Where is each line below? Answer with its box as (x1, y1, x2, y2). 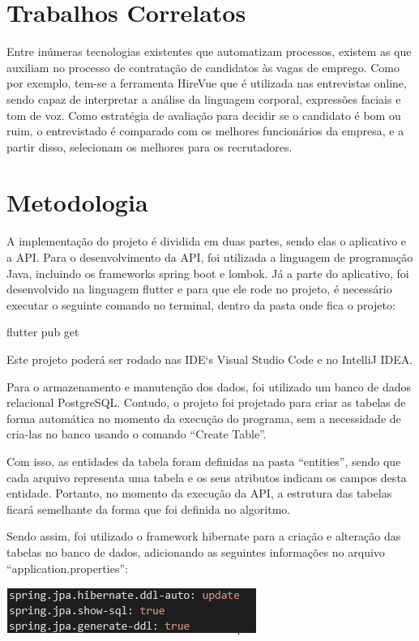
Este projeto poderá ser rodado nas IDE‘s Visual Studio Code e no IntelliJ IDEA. (6, 350, 413, 367)
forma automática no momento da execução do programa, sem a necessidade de (6, 409, 401, 426)
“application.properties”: (6, 559, 128, 576)
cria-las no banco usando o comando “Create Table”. (6, 425, 267, 442)
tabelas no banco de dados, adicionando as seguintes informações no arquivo (6, 543, 385, 560)
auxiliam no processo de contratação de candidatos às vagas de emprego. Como (6, 58, 400, 75)
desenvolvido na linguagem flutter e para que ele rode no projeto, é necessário (6, 280, 392, 297)
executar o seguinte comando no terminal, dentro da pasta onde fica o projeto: (6, 296, 395, 313)
